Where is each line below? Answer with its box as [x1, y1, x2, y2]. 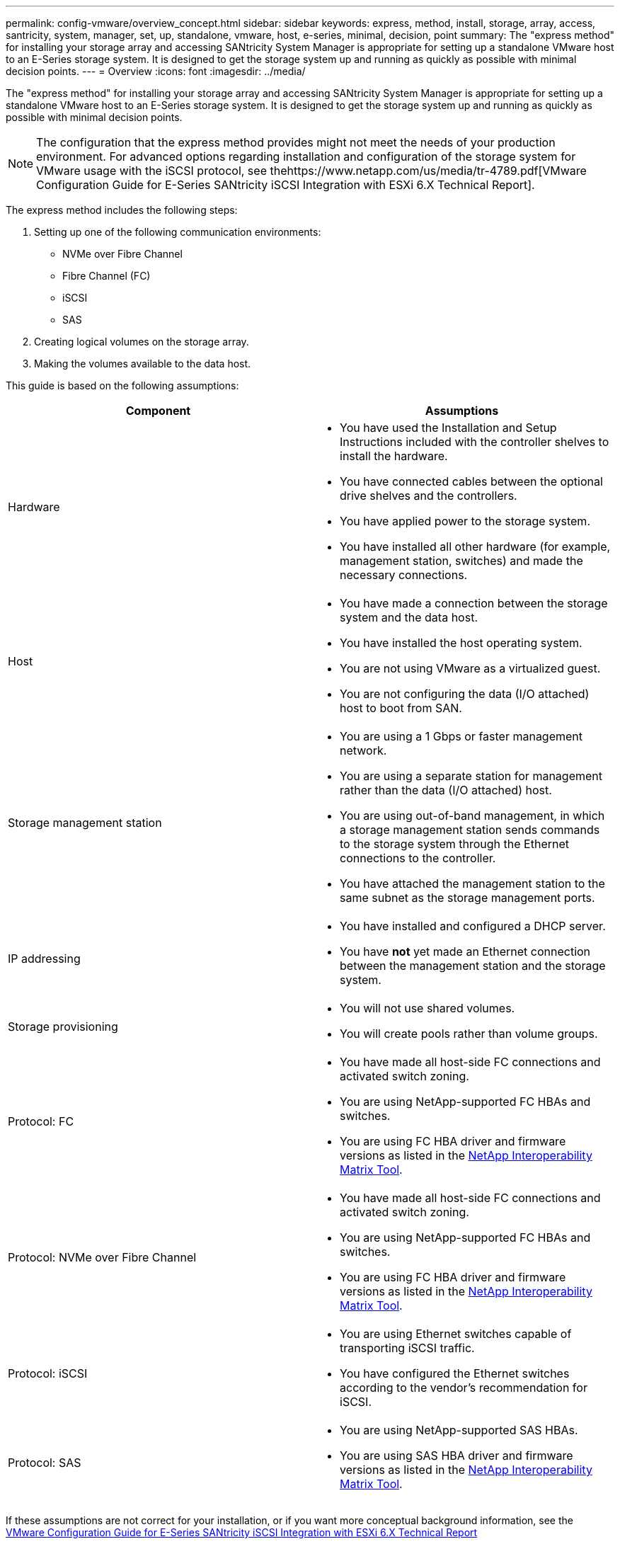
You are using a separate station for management [340, 769, 602, 783]
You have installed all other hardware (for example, [340, 539, 611, 554]
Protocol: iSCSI [8, 1366, 88, 1380]
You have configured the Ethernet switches [340, 1366, 570, 1380]
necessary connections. [340, 568, 468, 582]
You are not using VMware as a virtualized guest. [340, 661, 601, 675]
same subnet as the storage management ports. [340, 891, 595, 905]
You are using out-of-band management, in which [340, 808, 605, 823]
